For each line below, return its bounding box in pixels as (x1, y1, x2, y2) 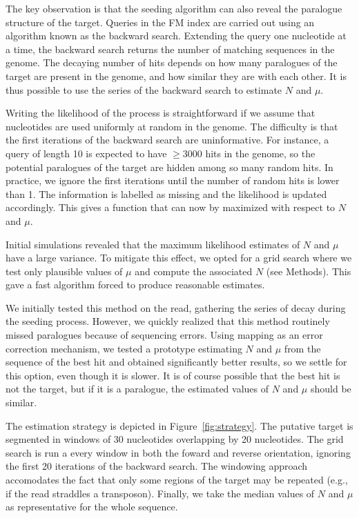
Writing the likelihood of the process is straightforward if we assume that (6, 106, 316, 120)
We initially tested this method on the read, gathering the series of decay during (6, 300, 346, 315)
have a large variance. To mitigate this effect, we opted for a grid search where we (6, 250, 352, 265)
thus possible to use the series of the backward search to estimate (6, 82, 282, 97)
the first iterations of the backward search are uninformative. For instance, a (6, 132, 329, 147)
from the (284, 341, 321, 355)
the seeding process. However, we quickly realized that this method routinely (6, 314, 330, 328)
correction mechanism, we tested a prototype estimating (6, 341, 242, 355)
